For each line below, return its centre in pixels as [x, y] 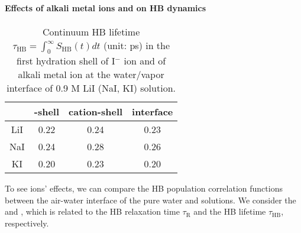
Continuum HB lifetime [91, 31]
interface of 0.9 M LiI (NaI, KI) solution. [91, 88]
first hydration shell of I [66, 60]
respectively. [27, 223]
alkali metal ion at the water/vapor [91, 74]
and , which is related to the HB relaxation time [92, 211]
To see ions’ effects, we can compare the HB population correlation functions [144, 188]
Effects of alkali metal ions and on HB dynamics [106, 7]
